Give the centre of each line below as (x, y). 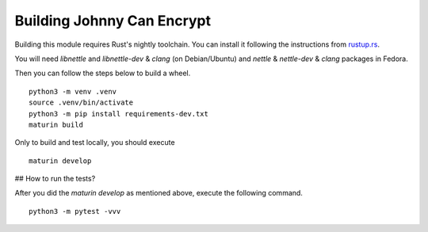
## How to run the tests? (55, 179)
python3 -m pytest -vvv (75, 211)
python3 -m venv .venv (73, 91)
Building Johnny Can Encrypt (113, 21)
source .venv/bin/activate (81, 103)
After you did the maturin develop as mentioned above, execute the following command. (159, 193)
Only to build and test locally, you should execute (95, 143)
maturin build (56, 124)
